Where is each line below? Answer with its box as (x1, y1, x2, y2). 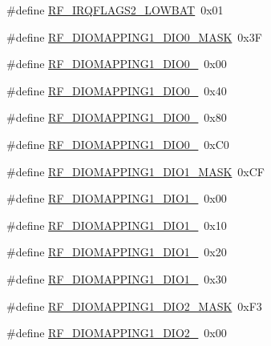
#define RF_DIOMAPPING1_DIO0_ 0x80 (6, 109, 227, 126)
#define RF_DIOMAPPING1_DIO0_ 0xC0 (6, 135, 229, 152)
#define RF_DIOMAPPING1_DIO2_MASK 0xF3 (6, 297, 262, 314)
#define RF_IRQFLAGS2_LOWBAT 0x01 (6, 2, 224, 18)
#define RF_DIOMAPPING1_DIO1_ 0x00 (6, 190, 227, 207)
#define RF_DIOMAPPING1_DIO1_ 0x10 (6, 216, 227, 233)
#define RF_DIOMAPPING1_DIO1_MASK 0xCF (6, 163, 265, 179)
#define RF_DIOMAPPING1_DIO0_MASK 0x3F (6, 28, 262, 45)
